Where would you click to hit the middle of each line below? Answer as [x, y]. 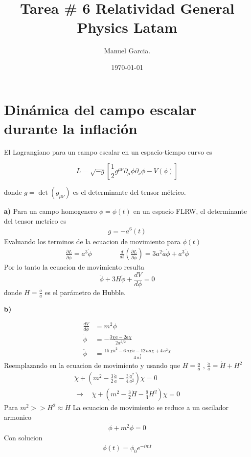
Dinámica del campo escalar [100, 109]
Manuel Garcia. [127, 51]
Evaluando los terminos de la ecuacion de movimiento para [92, 241]
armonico [18, 417]
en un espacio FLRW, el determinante [190, 211]
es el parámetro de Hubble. [85, 292]
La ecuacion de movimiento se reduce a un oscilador [150, 407]
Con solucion [23, 437]
